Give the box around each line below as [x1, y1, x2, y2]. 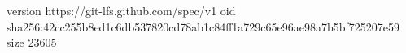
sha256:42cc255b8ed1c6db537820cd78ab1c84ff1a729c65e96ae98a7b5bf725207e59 [7, 18, 400, 35]
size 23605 [7, 34, 57, 51]
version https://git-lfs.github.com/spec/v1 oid [7, 2, 236, 18]
